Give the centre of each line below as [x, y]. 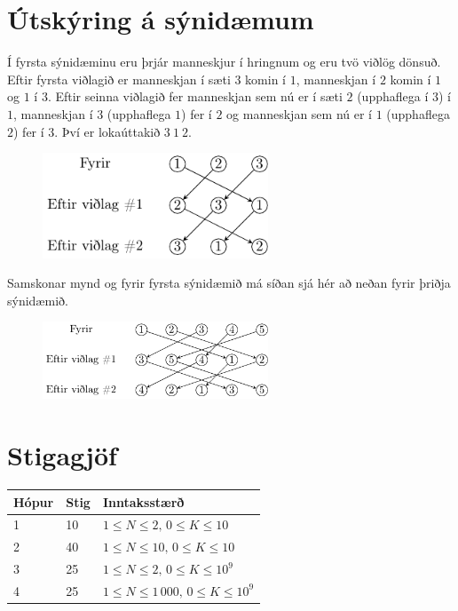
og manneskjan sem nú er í [299, 113]
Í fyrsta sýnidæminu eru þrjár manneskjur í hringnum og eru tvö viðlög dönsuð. [224, 62]
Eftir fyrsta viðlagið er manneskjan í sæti [119, 79]
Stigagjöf [62, 455]
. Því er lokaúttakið [107, 131]
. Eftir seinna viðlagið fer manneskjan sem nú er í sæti [195, 96]
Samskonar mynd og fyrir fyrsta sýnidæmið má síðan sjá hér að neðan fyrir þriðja [229, 283]
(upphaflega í [393, 96]
